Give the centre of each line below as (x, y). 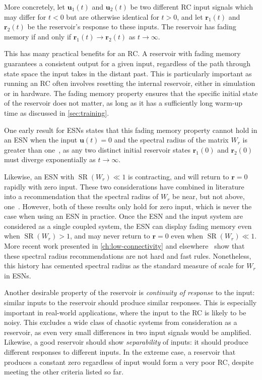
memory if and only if (38, 36)
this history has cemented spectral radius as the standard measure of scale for (124, 266)
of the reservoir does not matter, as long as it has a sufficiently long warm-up (123, 103)
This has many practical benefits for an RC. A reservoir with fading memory (122, 53)
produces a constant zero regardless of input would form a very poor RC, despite (129, 362)
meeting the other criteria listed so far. (64, 372)
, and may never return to (110, 236)
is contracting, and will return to (179, 176)
